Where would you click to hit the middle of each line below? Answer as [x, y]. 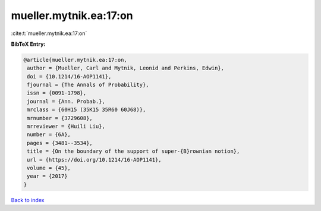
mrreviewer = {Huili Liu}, [66, 127]
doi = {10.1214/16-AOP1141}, [69, 76]
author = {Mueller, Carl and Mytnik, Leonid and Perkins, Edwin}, [126, 68]
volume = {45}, [49, 168]
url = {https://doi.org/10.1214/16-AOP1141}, [94, 160]
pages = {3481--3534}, [60, 143]
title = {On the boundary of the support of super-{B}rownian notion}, [133, 151]
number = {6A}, [49, 135]
